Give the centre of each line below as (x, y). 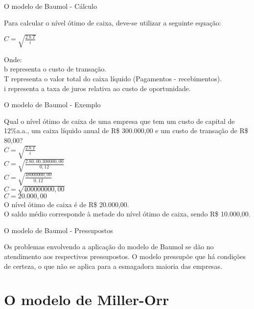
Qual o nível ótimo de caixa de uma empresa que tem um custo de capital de (119, 121)
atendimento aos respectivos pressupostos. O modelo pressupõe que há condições (125, 256)
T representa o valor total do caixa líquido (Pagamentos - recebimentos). (113, 78)
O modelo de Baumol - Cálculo (50, 6)
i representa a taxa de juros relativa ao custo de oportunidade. (97, 88)
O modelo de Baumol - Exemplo (52, 105)
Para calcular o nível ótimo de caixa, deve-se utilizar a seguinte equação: (113, 22)
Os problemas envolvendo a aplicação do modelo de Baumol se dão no (109, 247)
